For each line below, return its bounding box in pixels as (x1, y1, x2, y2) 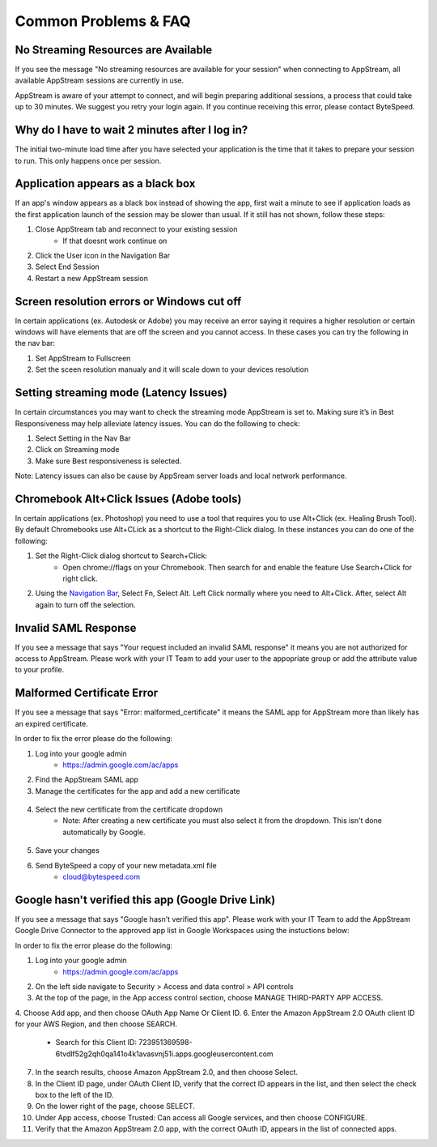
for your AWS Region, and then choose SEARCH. (15, 1019, 178, 1029)
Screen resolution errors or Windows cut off (15, 294, 242, 308)
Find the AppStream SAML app (35, 774, 139, 785)
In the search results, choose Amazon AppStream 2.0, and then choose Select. (35, 1068, 299, 1077)
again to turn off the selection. (35, 599, 137, 609)
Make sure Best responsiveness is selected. (35, 456, 182, 466)
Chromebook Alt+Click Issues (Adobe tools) (15, 492, 242, 505)
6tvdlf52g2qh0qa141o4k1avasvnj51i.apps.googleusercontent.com (55, 1049, 274, 1059)
